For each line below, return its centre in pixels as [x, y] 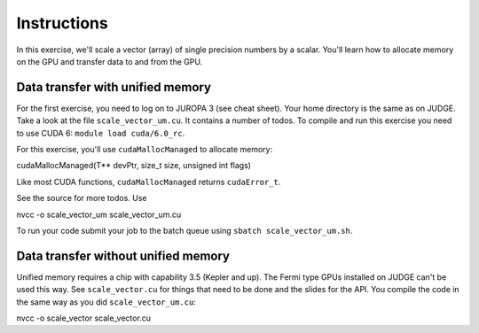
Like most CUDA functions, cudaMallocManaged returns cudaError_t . [149, 182]
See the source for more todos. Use [82, 198]
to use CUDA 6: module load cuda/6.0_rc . [101, 133]
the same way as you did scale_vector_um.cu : [106, 302]
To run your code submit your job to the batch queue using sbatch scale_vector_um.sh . [185, 230]
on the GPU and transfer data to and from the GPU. [110, 61]
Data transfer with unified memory [114, 87]
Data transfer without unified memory [123, 256]
